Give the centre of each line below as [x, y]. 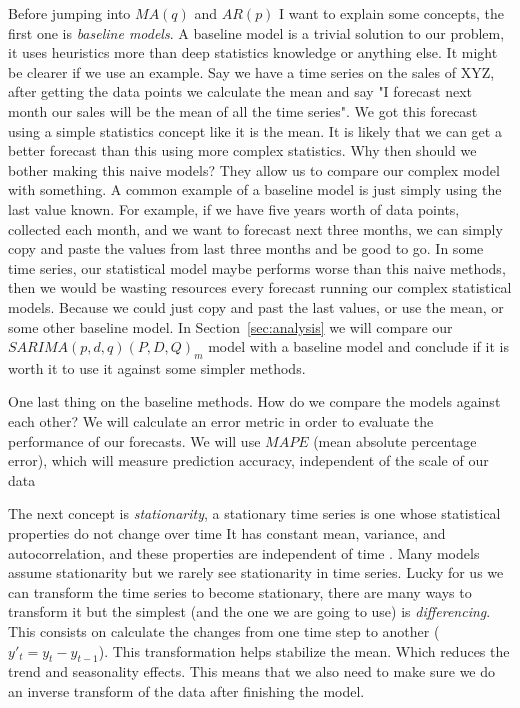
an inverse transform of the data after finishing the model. [186, 691]
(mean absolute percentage [395, 440]
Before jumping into [69, 13]
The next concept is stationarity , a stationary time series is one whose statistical [254, 513]
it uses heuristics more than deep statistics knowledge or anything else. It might [253, 52]
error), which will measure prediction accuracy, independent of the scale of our [248, 460]
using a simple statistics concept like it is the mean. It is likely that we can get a [255, 130]
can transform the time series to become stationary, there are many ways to [240, 591]
